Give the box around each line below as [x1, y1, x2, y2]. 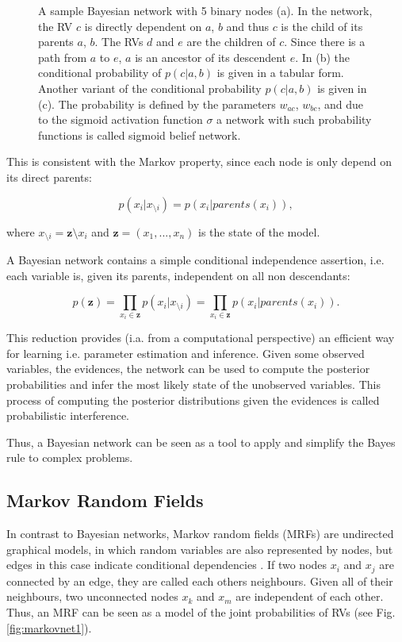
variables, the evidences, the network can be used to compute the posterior [6, 360, 370, 377]
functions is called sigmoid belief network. [38, 126, 241, 143]
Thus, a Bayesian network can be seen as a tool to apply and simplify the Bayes [6, 433, 396, 450]
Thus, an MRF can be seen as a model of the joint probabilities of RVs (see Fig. [6, 603, 396, 620]
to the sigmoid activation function [38, 111, 203, 128]
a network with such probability [216, 111, 372, 128]
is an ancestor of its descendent [135, 48, 287, 65]
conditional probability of [38, 64, 162, 81]
